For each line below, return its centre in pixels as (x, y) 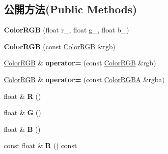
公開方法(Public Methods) (70, 9)
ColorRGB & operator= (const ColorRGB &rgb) (80, 63)
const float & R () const (41, 145)
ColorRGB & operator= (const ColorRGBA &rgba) (84, 79)
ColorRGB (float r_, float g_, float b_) (67, 30)
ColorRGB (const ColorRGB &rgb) (60, 46)
